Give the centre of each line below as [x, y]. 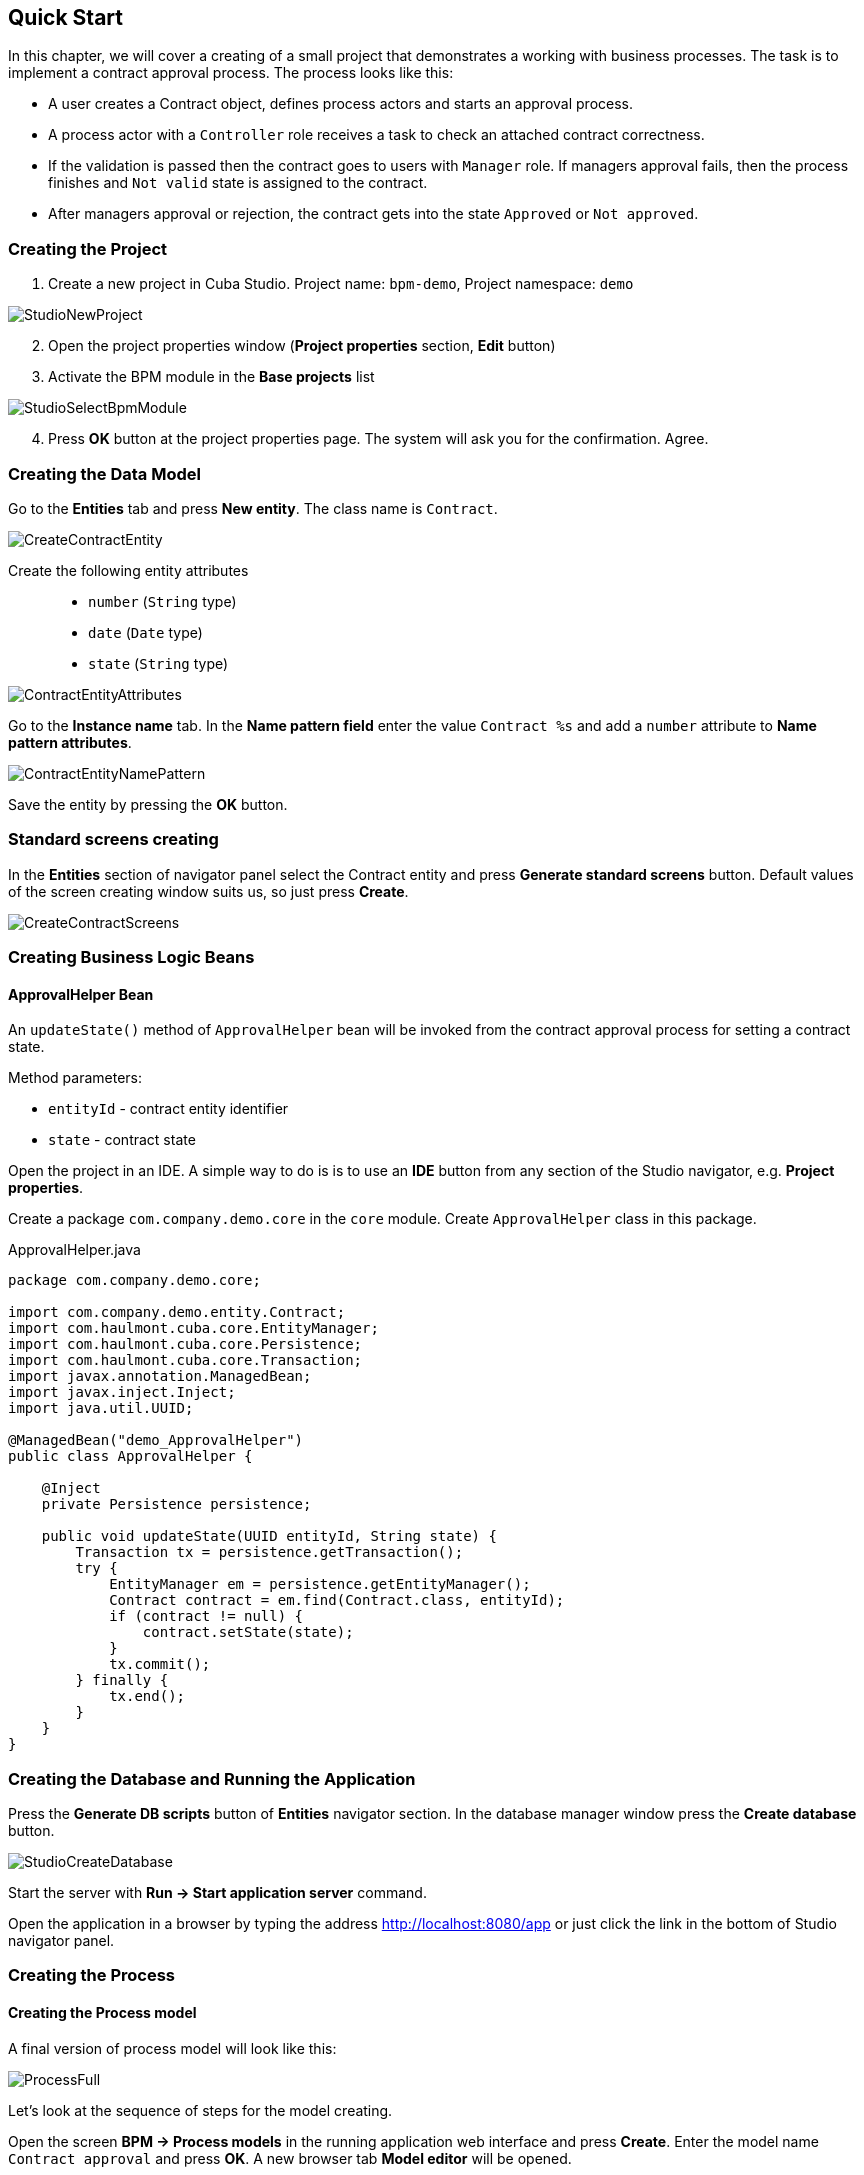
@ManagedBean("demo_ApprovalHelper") [156, 1440]
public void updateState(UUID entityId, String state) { [269, 1536]
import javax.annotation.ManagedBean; [160, 1376]
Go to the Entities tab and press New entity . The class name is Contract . [253, 508]
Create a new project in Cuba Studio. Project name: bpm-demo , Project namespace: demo [341, 284]
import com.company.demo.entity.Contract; [177, 1312]
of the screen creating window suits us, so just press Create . [208, 891]
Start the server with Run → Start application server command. [217, 1893]
